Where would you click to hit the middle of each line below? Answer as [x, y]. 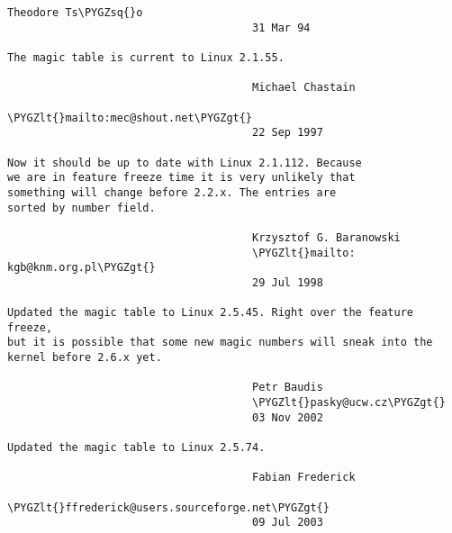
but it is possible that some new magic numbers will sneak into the [220, 343]
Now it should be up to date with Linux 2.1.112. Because [185, 163]
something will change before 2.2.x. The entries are [172, 192]
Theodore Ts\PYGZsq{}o [75, 13]
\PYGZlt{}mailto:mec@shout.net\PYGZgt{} [130, 117]
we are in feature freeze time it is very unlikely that [181, 178]
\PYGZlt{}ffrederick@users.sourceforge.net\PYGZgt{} [168, 507]
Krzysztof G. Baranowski [326, 237]
